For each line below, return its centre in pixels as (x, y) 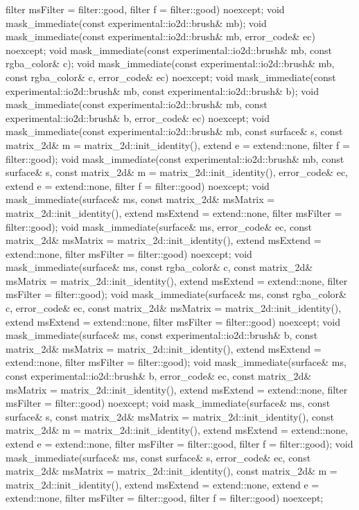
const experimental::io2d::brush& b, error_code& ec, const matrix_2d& (159, 376)
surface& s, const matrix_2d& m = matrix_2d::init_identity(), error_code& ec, (177, 172)
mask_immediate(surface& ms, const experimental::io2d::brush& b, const (162, 335)
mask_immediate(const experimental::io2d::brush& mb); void (136, 23)
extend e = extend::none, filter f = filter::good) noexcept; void (138, 185)
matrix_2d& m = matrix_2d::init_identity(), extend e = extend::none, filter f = (178, 144)
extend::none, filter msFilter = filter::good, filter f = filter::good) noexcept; (165, 498)
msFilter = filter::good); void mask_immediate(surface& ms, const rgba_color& (176, 294)
